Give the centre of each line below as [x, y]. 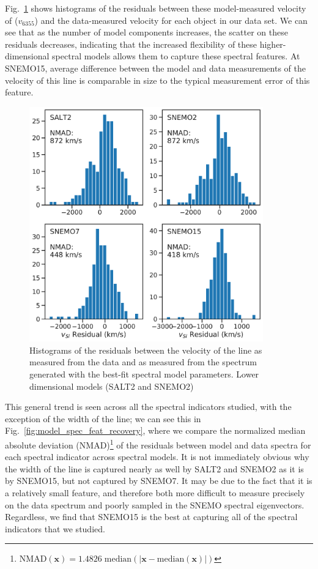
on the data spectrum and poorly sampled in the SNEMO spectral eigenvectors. [155, 504]
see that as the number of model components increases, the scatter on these [146, 32]
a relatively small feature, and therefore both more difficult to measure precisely [155, 492]
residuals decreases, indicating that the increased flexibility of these [131, 44]
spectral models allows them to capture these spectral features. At [176, 56]
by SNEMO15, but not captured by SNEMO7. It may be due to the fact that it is [159, 481]
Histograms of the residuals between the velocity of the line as [146, 350]
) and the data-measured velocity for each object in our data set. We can [171, 20]
